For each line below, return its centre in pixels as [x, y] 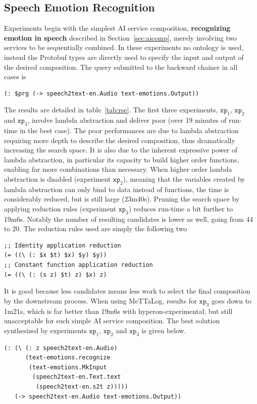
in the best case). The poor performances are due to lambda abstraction [129, 130]
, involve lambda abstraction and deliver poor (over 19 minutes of [127, 120]
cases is [15, 76]
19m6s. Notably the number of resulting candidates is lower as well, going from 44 [128, 219]
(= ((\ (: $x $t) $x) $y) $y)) [55, 255]
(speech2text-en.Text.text [77, 377]
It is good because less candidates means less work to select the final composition [127, 291]
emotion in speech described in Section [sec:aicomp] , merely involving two [121, 37]
